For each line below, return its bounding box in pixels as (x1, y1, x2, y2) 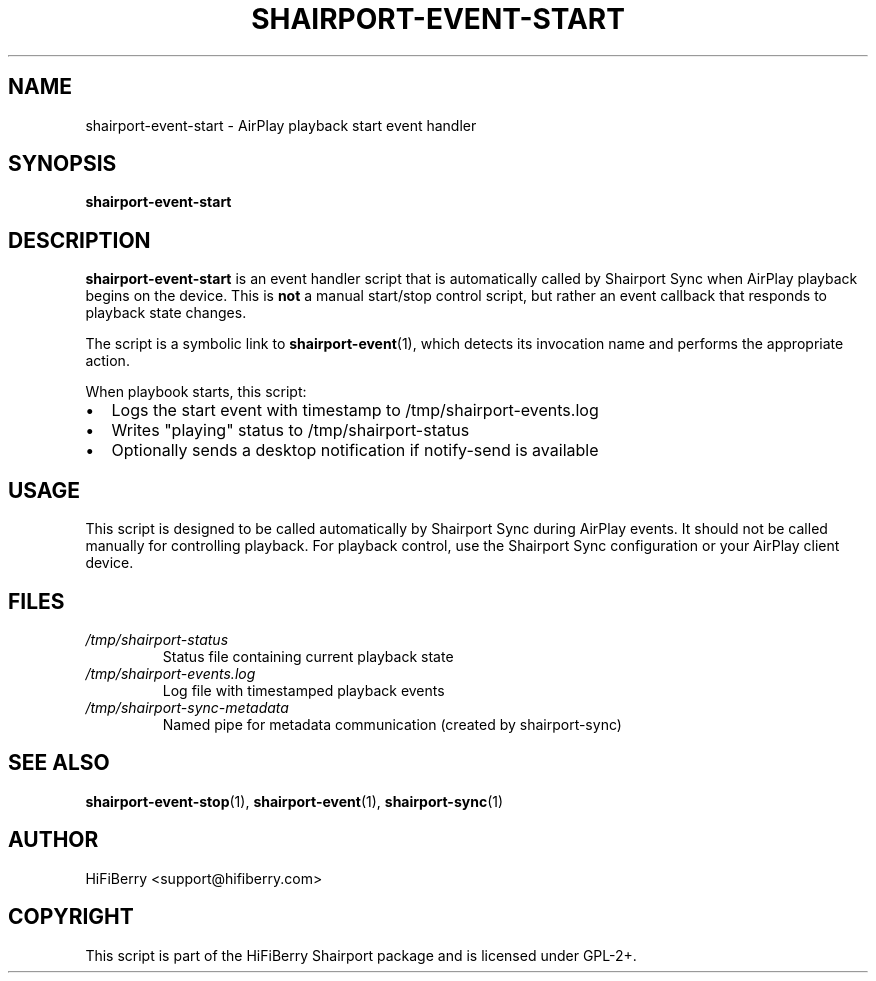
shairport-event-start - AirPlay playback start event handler (85, 116, 477, 134)
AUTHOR (8, 827, 99, 853)
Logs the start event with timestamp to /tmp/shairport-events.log (111, 400, 599, 421)
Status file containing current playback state (162, 647, 454, 665)
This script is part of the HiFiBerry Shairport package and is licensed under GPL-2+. (85, 946, 637, 964)
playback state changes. (85, 304, 247, 322)
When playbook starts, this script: (85, 383, 307, 401)
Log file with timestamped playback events (162, 681, 445, 699)
